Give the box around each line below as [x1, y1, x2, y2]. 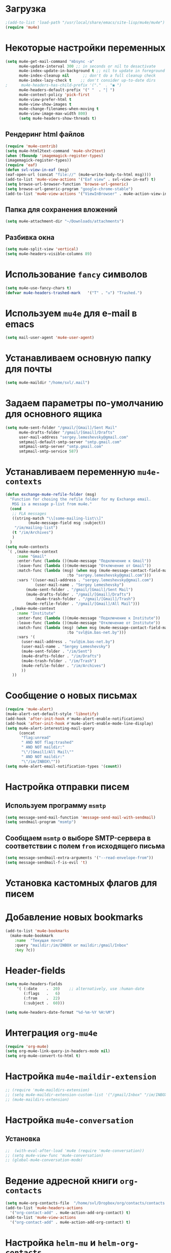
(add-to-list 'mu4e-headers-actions [5, 1205, 83, 1211]
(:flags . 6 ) [23, 991, 60, 996]
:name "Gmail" [16, 554, 47, 559]
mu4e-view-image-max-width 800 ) [18, 111, 88, 117]
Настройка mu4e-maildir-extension [5, 1070, 157, 1082]
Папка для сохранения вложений [5, 205, 118, 214]
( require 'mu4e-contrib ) [5, 144, 58, 149]
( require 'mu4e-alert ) [5, 707, 53, 712]
